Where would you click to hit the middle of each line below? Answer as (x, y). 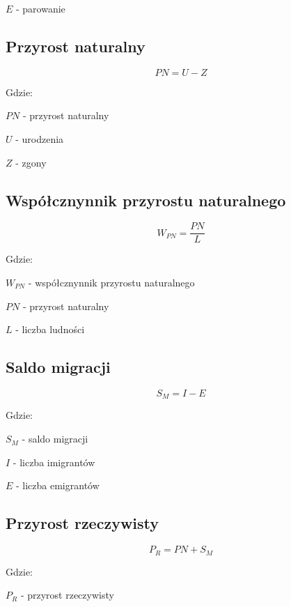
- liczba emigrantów (58, 485)
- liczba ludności (50, 329)
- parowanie (41, 8)
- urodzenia (40, 138)
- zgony (31, 162)
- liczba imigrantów (54, 462)
